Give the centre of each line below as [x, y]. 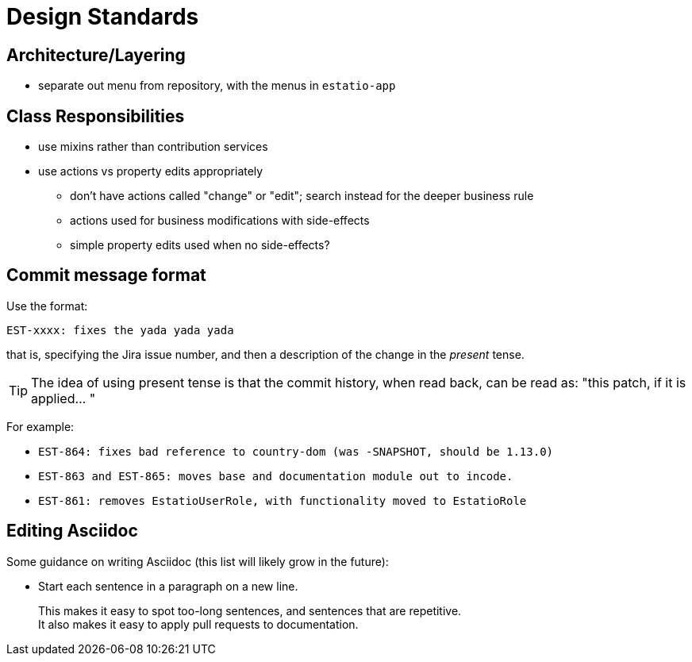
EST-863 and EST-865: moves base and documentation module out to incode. [276, 476]
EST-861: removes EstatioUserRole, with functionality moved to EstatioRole [283, 500]
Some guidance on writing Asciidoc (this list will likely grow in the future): [198, 561]
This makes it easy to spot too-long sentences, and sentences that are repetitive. [250, 610]
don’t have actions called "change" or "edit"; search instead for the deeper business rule [302, 196]
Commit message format [106, 275]
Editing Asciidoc [72, 531]
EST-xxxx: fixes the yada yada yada [120, 330]
